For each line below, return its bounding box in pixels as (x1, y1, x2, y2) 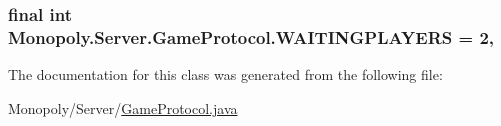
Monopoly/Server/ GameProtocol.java (8, 97, 238, 118)
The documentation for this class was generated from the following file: (8, 64, 443, 85)
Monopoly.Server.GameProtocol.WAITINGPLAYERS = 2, (8, 24, 495, 49)
